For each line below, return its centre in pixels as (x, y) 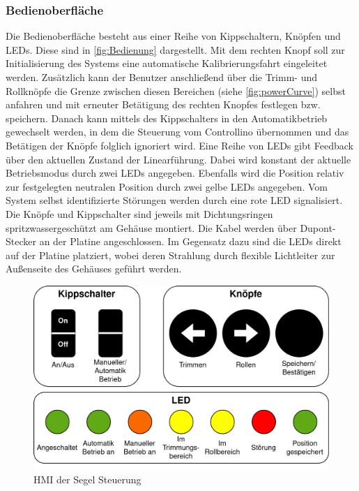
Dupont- (318, 227)
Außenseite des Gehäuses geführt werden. (94, 269)
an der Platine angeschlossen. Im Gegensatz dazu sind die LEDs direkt (190, 241)
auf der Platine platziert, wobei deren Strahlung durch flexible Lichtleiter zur (170, 255)
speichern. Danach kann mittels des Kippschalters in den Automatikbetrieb (167, 118)
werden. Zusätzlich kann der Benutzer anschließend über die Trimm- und (161, 77)
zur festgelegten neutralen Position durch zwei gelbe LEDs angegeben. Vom (167, 186)
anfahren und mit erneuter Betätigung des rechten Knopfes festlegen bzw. (163, 104)
